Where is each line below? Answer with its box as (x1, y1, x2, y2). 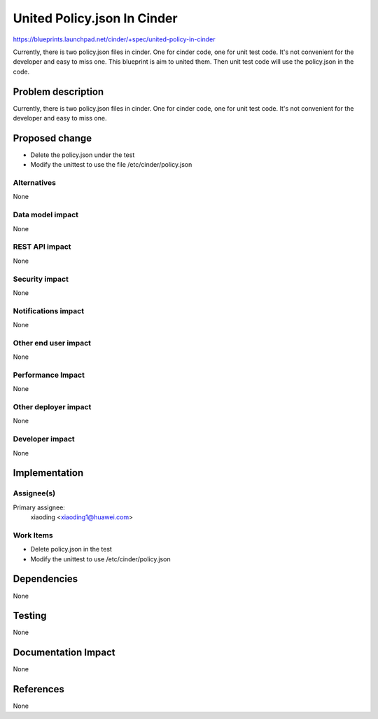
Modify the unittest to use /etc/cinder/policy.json (30, 554, 171, 563)
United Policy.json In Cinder (13, 11, 178, 26)
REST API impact (13, 242, 71, 252)
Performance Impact (13, 370, 85, 380)
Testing (13, 610, 47, 622)
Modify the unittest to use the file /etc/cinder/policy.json (30, 160, 192, 169)
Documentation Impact (13, 647, 115, 659)
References (13, 683, 64, 695)
